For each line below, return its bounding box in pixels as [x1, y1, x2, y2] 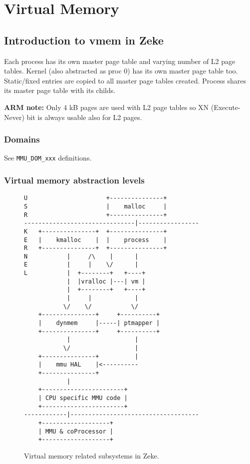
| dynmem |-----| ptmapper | [38, 319, 160, 327]
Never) [4, 111, 24, 122]
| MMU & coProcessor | [38, 427, 113, 435]
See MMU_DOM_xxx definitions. [4, 152, 92, 163]
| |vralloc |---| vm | [66, 277, 146, 285]
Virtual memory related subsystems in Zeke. [24, 450, 159, 460]
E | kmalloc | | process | [24, 236, 167, 243]
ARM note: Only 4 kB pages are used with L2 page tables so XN [4, 101, 209, 112]
